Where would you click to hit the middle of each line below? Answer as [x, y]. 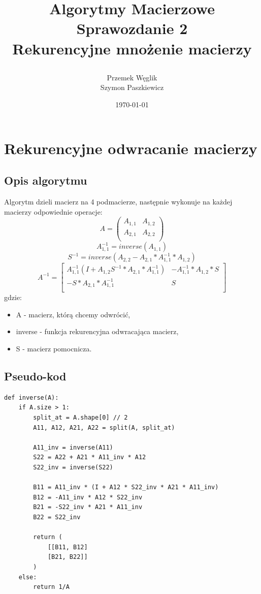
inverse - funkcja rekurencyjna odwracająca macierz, [97, 331]
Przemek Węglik [132, 77]
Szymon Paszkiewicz [132, 87]
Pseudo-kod [35, 376]
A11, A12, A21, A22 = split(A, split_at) [104, 427]
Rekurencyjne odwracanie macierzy [131, 148]
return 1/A [51, 587]
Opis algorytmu [46, 180]
